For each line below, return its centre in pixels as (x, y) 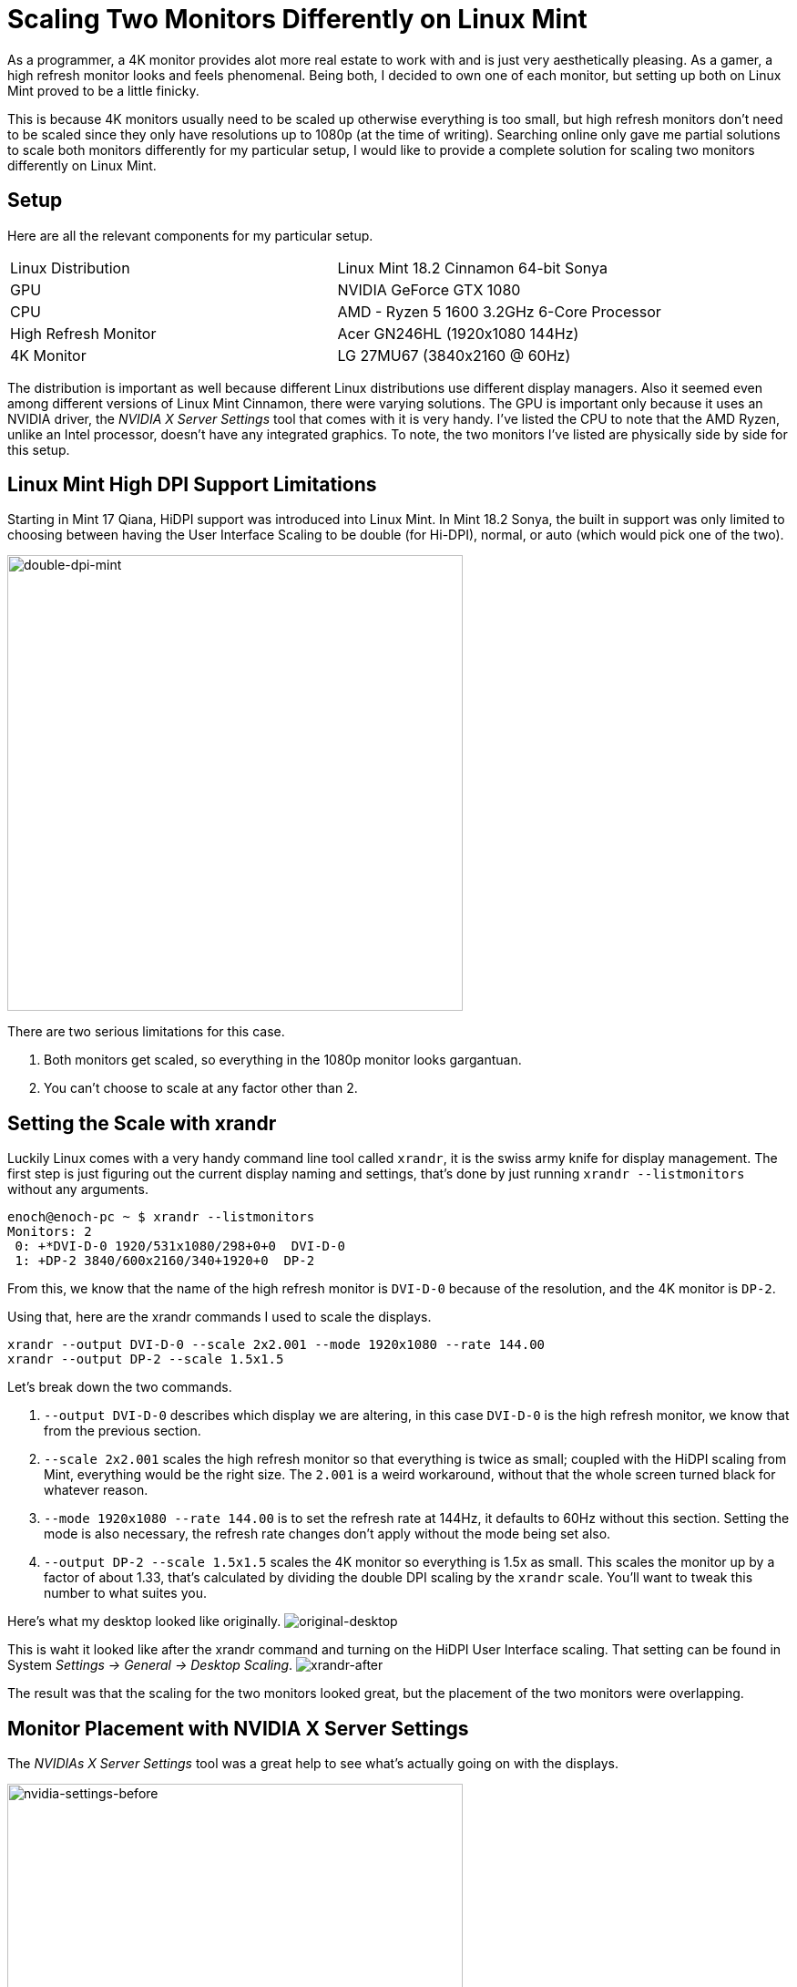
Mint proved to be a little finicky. (103, 90)
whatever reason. (96, 1490)
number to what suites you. (125, 1593)
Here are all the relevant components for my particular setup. (190, 235)
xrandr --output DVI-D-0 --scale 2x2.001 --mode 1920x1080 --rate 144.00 (276, 1345)
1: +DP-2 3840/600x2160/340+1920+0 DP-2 (165, 1261)
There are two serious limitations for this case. (146, 1032)
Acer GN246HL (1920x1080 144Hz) (458, 333)
